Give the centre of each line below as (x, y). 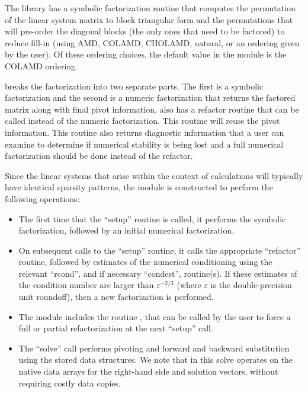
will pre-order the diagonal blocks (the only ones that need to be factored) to (145, 31)
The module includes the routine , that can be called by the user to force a (155, 316)
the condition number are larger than (86, 285)
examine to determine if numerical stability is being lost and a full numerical (144, 144)
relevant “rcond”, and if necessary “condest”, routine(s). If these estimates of (158, 273)
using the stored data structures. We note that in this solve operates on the (156, 360)
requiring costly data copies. (70, 383)
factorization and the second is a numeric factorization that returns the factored (150, 98)
